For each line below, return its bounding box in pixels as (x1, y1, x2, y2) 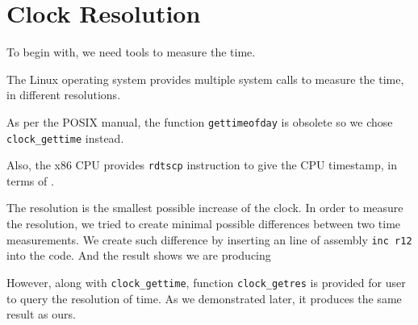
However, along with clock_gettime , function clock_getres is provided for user (6, 273, 406, 290)
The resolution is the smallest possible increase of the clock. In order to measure (6, 199, 403, 216)
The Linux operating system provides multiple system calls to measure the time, (6, 70, 404, 87)
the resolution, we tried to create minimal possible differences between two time (6, 215, 401, 232)
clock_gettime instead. (6, 129, 124, 146)
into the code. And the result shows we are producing (6, 247, 271, 264)
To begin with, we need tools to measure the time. (6, 44, 256, 60)
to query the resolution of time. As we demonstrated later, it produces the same (6, 290, 402, 306)
